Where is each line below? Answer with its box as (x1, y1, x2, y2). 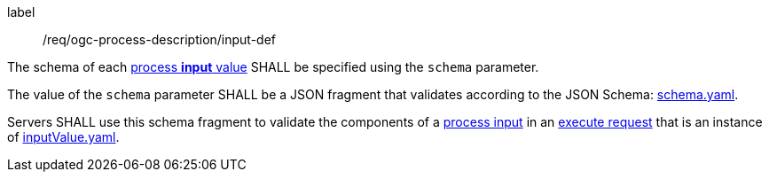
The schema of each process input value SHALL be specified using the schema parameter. (7, 59, 539, 74)
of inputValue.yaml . (7, 129, 120, 144)
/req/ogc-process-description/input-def (43, 32, 277, 47)
